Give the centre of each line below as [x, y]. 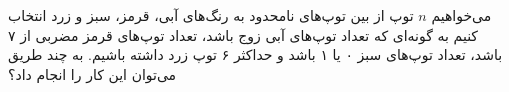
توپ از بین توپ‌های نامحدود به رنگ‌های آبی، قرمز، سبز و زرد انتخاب [211, 15]
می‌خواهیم [461, 15]
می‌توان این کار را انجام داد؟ [92, 73]
